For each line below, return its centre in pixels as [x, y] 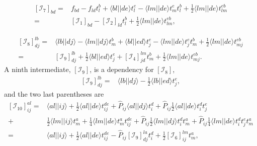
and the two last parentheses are [54, 94]
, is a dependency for [122, 69]
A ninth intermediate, [37, 69]
